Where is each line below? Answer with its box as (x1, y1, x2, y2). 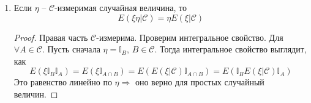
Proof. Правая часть (13, 30, 88, 43)
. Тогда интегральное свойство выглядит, (154, 43, 307, 55)
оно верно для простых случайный (135, 76, 264, 88)
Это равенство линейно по (13, 76, 112, 88)
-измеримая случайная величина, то (54, 1, 187, 13)
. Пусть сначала (42, 43, 100, 55)
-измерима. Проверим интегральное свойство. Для (96, 30, 283, 43)
